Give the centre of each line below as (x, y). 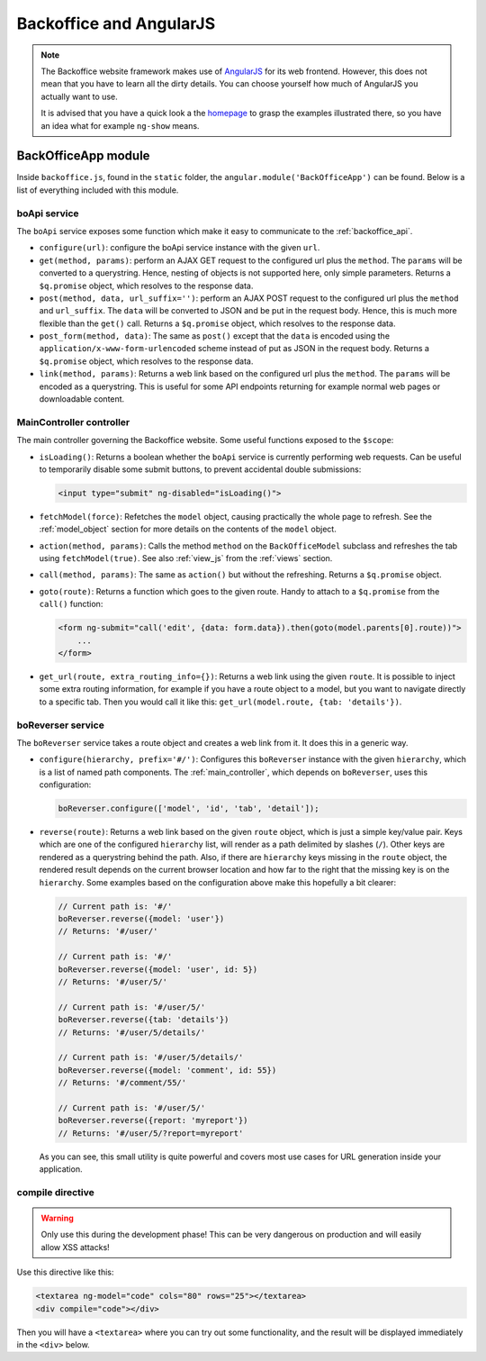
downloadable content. (82, 399)
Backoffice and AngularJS (116, 23)
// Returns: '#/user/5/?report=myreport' (151, 1133)
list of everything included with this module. (98, 190)
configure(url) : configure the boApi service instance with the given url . (180, 248)
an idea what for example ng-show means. (120, 125)
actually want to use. (79, 96)
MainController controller (73, 422)
